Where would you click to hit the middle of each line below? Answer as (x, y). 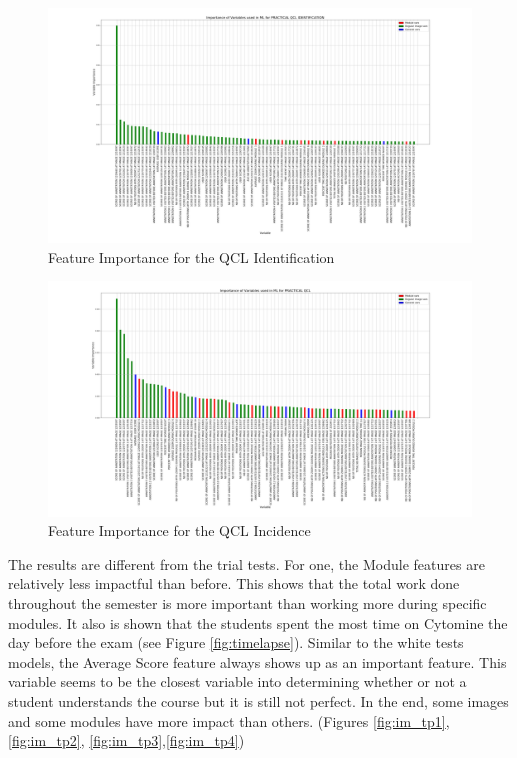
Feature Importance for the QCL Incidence (179, 530)
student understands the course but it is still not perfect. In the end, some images (258, 700)
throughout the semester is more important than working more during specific (247, 602)
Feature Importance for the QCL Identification (191, 256)
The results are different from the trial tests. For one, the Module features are (246, 563)
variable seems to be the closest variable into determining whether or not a (237, 681)
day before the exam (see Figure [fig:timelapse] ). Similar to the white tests (236, 642)
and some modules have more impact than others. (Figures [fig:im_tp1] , (229, 720)
